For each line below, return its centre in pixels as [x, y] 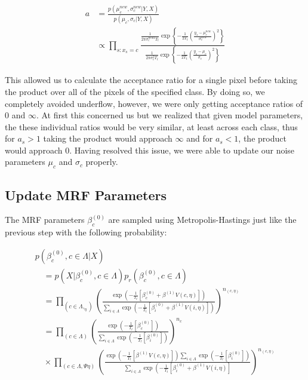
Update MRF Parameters [86, 194]
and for [200, 138]
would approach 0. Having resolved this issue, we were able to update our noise [150, 150]
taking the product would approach [108, 138]
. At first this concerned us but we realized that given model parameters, [170, 115]
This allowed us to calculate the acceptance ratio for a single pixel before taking [151, 80]
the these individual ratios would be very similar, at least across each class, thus [151, 126]
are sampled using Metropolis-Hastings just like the [202, 220]
